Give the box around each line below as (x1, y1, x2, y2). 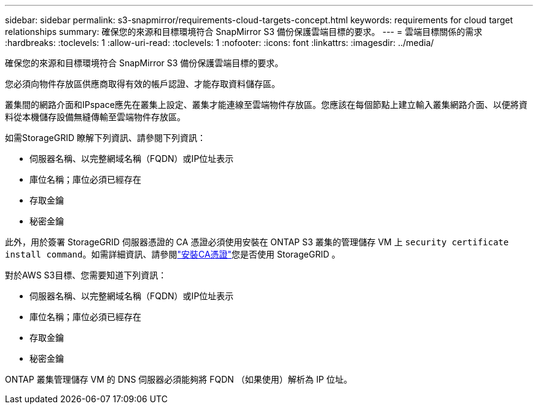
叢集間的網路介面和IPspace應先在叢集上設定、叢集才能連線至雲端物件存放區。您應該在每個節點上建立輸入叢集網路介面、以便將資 (5, 99, 528, 110)
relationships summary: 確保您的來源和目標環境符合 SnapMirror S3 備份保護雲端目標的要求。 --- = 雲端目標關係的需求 (5, 26, 483, 37)
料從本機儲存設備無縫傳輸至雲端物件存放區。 (5, 112, 185, 122)
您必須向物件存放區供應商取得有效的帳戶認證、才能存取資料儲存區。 (5, 78, 280, 89)
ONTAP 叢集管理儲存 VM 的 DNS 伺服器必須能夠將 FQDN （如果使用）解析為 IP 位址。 (5, 374, 353, 384)
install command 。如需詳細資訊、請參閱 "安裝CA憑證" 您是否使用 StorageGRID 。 (5, 249, 340, 259)
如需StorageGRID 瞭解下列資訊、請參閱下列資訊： (5, 132, 206, 143)
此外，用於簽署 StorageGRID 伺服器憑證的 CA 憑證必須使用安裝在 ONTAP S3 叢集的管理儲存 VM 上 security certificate (5, 237, 509, 247)
